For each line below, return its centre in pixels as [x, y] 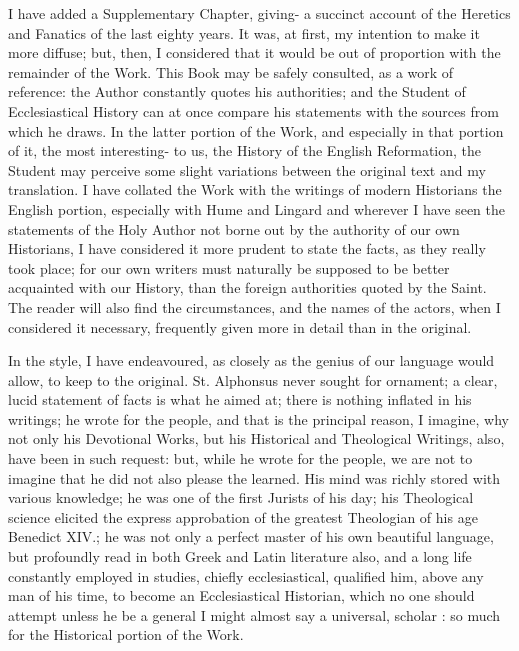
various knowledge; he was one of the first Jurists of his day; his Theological [241, 497]
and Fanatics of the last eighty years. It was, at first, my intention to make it [244, 32]
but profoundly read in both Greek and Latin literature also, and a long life [240, 556]
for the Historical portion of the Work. [126, 634]
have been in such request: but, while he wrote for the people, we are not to [240, 458]
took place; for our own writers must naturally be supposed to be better [229, 267]
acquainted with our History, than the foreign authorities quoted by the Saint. [247, 287]
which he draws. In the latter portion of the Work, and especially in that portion [256, 130]
